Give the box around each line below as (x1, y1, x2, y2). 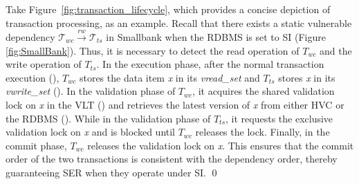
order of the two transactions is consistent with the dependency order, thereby (6, 151, 338, 166)
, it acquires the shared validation (192, 84, 335, 98)
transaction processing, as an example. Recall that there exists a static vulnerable (6, 15, 352, 30)
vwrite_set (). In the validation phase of (6, 84, 176, 98)
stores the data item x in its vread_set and (79, 70, 260, 84)
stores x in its (278, 70, 335, 84)
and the (320, 43, 352, 57)
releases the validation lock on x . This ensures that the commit (87, 138, 354, 152)
